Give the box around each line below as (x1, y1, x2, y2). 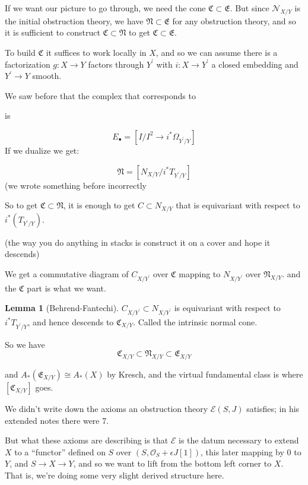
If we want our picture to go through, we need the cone (5, 2, 206, 14)
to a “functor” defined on (14, 445, 106, 458)
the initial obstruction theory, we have (5, 14, 144, 27)
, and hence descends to (27, 315, 114, 328)
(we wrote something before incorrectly (5, 179, 147, 191)
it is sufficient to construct (5, 26, 100, 39)
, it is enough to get (63, 199, 135, 211)
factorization (5, 58, 50, 70)
